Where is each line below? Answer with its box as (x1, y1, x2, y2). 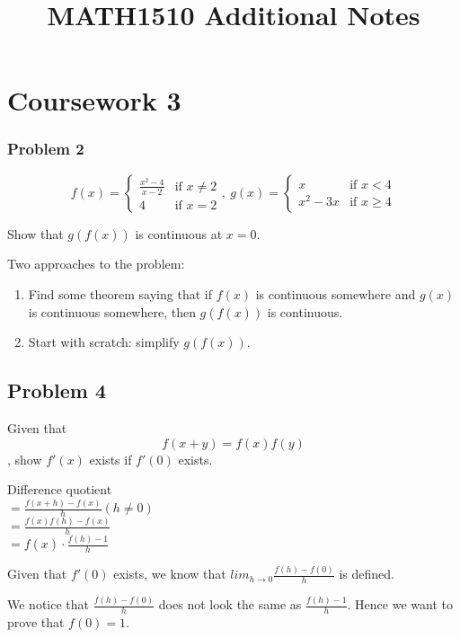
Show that (7, 224, 64, 243)
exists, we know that (113, 564, 226, 583)
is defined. (339, 564, 394, 583)
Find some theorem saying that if (28, 284, 212, 303)
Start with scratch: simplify (28, 332, 180, 351)
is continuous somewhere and (255, 284, 416, 303)
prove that (7, 613, 65, 632)
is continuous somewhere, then (28, 302, 196, 321)
